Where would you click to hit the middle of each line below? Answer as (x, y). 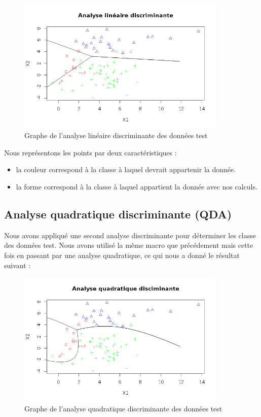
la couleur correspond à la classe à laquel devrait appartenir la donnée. (126, 169)
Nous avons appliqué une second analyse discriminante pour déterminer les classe (130, 235)
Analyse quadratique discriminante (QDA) (118, 214)
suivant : (17, 265)
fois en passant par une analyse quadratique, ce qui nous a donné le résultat (122, 255)
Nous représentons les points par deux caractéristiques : (90, 152)
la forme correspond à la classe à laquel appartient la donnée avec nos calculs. (137, 186)
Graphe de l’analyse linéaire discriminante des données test (116, 135)
